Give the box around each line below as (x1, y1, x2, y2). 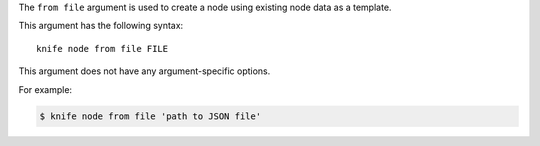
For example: (18, 83, 73, 95)
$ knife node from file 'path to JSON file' (39, 110, 262, 122)
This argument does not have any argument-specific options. (18, 65, 271, 77)
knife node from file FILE (36, 43, 169, 54)
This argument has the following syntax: (18, 20, 184, 32)
